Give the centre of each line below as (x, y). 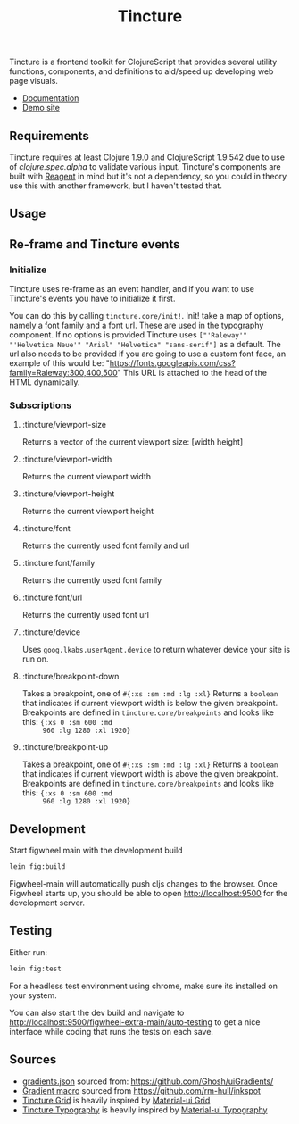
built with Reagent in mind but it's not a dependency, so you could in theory (148, 176)
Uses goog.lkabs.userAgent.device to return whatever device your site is (156, 650)
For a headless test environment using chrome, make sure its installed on (144, 986)
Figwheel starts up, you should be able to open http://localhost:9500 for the (149, 894)
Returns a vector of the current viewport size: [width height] (133, 442)
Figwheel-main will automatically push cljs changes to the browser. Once (144, 884)
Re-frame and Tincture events (95, 244)
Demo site (41, 108)
